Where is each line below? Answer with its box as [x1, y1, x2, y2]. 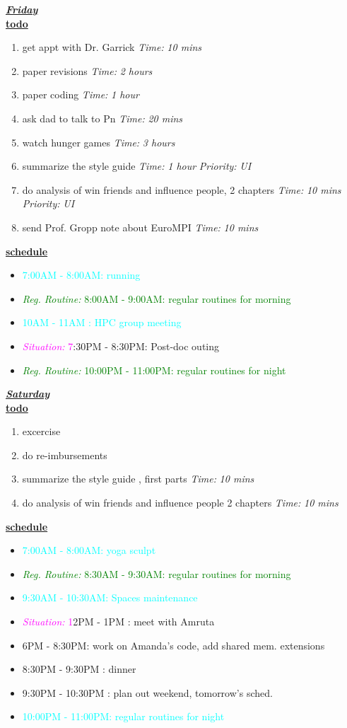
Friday [6, 2, 38, 16]
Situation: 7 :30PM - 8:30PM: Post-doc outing [22, 338, 220, 353]
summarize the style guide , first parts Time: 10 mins [22, 471, 254, 486]
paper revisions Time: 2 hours [22, 63, 153, 78]
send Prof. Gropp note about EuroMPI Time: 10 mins [22, 219, 259, 234]
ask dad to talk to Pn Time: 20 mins [22, 110, 183, 125]
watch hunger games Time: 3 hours [22, 134, 175, 149]
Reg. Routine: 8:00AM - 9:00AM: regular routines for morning [22, 291, 291, 306]
